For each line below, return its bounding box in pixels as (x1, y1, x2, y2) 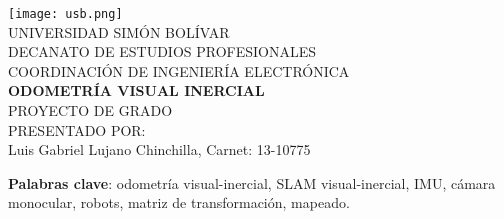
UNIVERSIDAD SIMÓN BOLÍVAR (8, 21, 230, 42)
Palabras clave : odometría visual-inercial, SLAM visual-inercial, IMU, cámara (8, 172, 496, 193)
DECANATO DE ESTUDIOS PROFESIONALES (8, 41, 317, 62)
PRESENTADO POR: (8, 119, 146, 140)
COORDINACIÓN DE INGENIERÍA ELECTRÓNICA (8, 60, 350, 81)
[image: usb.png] (8, 7, 123, 21)
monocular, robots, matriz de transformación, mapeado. (8, 192, 350, 213)
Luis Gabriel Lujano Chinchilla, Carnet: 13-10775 (8, 139, 311, 160)
